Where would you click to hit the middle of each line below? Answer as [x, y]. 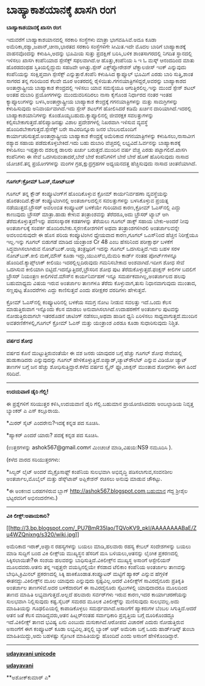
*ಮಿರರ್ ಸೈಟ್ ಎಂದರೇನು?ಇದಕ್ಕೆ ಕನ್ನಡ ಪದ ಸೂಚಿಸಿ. [53, 422]
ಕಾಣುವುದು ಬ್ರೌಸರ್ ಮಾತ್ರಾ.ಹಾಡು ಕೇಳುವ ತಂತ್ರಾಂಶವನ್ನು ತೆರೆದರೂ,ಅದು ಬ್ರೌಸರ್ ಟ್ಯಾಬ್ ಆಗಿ [88, 214]
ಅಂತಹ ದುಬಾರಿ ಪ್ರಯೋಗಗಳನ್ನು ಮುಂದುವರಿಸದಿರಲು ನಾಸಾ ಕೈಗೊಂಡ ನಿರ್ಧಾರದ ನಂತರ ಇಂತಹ [89, 94]
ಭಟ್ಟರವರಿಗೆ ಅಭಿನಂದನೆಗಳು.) [32, 498]
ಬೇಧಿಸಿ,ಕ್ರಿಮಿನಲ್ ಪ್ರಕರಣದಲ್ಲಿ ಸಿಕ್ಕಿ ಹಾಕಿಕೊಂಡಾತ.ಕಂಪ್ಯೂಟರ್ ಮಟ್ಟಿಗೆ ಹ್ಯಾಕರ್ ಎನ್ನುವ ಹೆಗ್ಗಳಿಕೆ [87, 574]
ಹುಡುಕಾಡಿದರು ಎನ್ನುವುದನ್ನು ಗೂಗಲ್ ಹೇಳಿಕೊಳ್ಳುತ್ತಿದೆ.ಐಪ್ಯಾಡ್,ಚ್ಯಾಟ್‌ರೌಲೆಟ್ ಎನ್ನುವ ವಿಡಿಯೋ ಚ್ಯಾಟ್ [97, 360]
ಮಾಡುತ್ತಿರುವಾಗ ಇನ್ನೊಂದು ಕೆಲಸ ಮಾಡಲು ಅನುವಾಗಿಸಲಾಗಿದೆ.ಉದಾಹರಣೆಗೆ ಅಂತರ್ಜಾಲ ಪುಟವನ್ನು [93, 309]
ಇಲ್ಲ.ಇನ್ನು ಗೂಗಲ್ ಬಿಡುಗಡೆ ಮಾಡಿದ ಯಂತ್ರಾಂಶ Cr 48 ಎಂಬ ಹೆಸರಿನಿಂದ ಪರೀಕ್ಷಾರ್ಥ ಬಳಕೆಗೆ [90, 242]
